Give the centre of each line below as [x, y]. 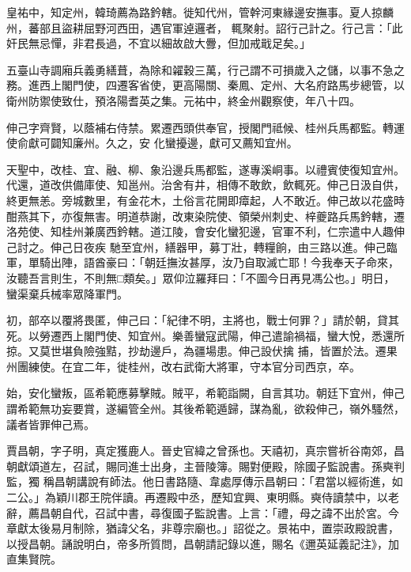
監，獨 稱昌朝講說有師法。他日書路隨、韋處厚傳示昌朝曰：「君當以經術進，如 [205, 481]
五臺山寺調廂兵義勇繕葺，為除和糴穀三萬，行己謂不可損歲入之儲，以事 [189, 69]
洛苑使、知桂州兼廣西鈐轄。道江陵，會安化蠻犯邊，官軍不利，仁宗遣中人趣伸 [205, 231]
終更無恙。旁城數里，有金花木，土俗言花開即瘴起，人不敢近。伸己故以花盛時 [205, 200]
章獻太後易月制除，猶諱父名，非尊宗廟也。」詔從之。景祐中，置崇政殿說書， [203, 528]
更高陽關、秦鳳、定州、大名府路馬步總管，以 [288, 85]
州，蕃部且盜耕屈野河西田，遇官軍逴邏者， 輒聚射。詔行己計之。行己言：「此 [205, 27]
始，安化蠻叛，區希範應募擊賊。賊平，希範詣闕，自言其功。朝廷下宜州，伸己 [205, 393]
